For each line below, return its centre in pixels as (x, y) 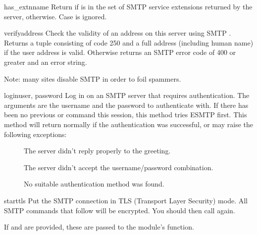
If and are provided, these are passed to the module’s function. (99, 227)
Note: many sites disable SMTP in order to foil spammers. (93, 78)
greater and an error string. (46, 62)
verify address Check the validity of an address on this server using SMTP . (118, 33)
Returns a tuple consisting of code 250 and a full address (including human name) (129, 42)
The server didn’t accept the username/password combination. (119, 167)
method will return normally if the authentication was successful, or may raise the (129, 124)
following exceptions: (35, 134)
